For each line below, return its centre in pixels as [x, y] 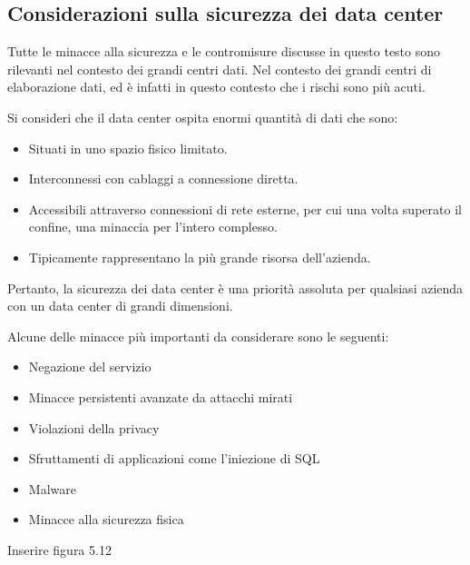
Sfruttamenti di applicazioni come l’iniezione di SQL [174, 458]
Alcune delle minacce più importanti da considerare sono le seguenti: [198, 336]
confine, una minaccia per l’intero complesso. [153, 227]
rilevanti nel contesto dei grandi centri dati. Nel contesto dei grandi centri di [220, 69]
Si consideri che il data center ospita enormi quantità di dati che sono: [203, 117]
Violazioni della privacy [94, 427]
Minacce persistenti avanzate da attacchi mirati [161, 396]
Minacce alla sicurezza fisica [106, 519]
